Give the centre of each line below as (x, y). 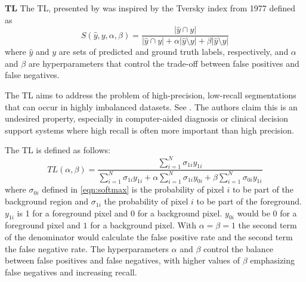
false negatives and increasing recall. (71, 272)
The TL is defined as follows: (58, 150)
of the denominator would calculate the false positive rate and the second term (149, 237)
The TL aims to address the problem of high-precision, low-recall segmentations (151, 95)
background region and (47, 201)
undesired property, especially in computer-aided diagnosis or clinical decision (147, 118)
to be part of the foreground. (249, 201)
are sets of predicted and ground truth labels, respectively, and (174, 52)
